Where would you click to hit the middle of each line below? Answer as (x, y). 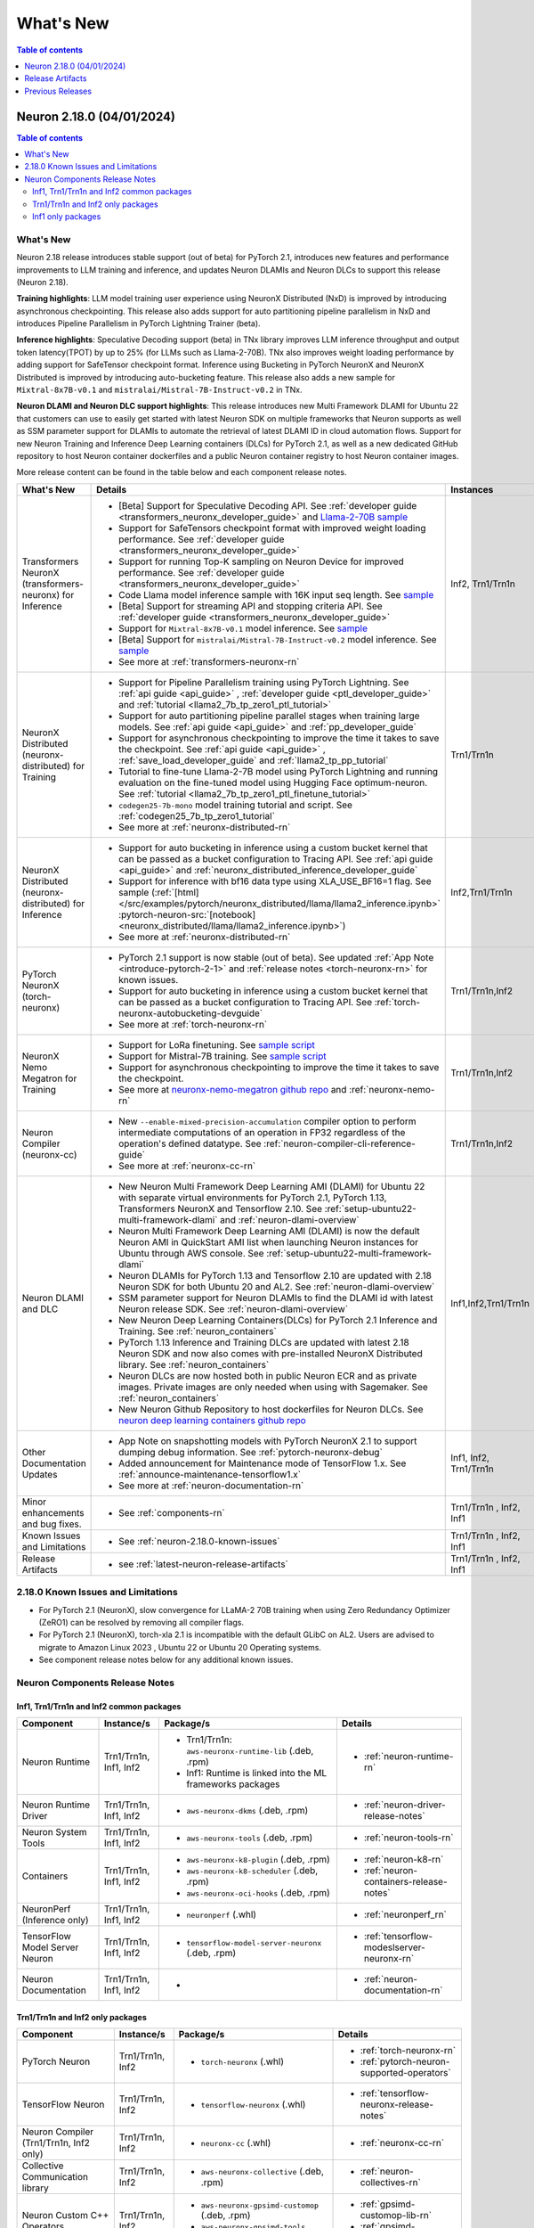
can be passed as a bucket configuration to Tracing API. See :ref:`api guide (276, 858)
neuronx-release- (397, 2105)
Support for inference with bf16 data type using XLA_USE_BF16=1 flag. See (275, 881)
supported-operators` (405, 2073)
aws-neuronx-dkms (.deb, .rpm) (247, 1811)
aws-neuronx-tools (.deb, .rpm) (250, 1838)
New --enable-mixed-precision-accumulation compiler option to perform (268, 1121)
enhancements (53, 1512)
